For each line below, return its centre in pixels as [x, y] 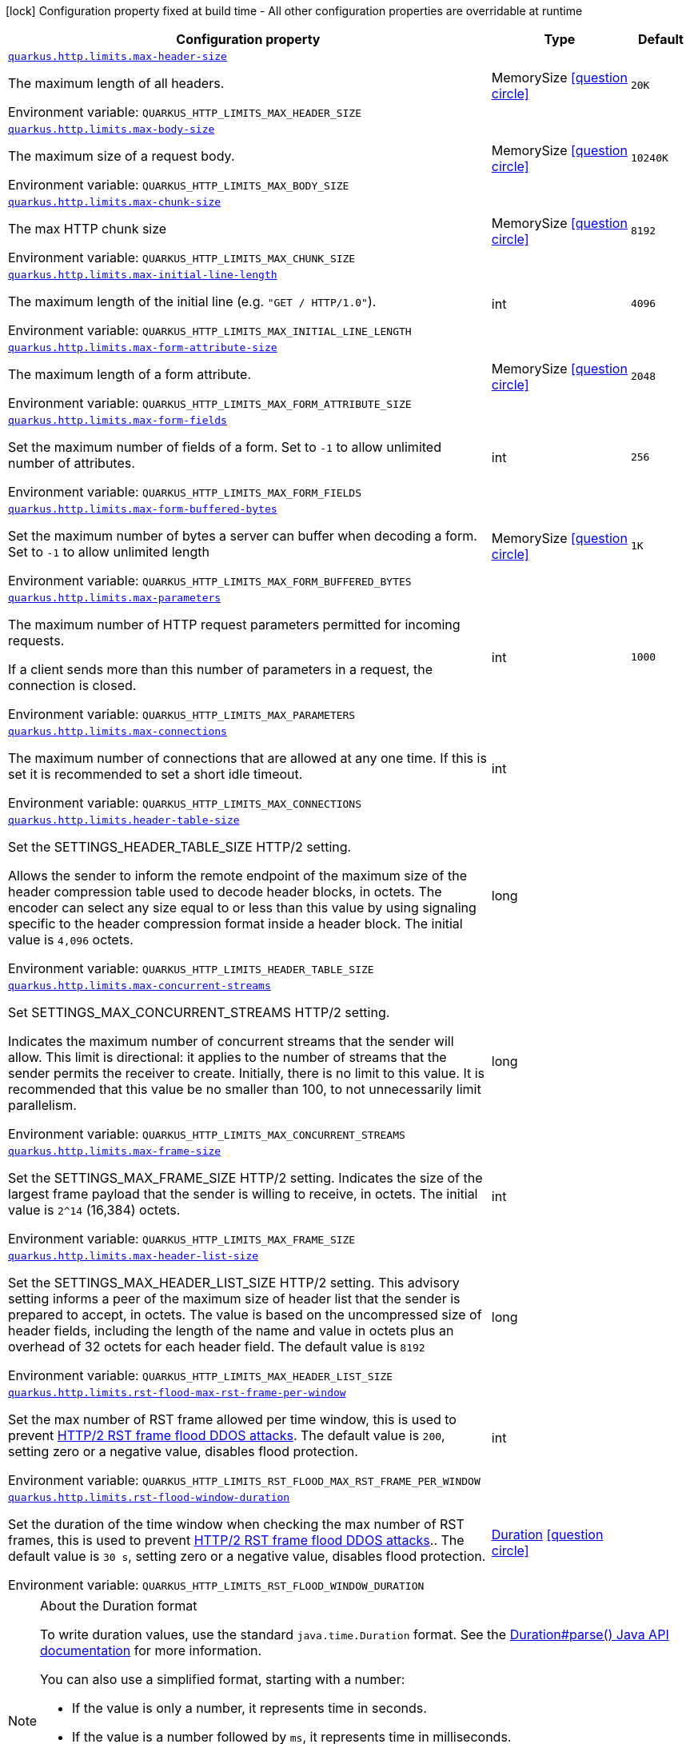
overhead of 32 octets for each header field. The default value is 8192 [217, 1347]
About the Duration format [119, 1606]
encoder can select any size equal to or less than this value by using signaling [242, 908]
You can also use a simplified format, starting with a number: [223, 1679]
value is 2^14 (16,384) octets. [94, 1210]
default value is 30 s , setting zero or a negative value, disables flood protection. [247, 1556]
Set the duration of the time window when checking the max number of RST [236, 1524]
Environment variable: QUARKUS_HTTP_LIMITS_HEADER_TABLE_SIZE [191, 968]
